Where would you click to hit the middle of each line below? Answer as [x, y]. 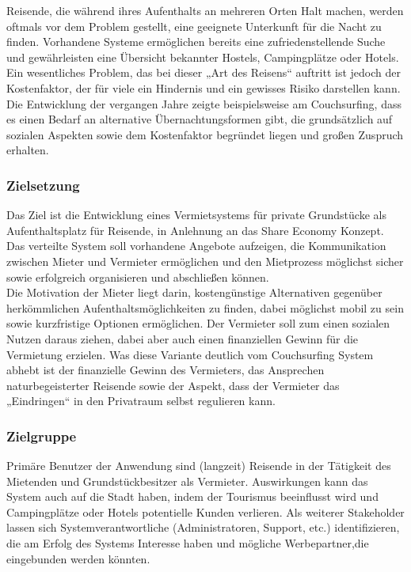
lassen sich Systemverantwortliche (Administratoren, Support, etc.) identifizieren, [203, 527]
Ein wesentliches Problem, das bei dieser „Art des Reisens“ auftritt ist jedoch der [204, 72]
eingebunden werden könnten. [78, 558]
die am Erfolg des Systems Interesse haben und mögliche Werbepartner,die [188, 543]
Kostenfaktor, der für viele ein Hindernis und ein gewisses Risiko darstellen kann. [204, 87]
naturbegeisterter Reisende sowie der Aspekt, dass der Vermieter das [173, 385]
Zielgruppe [42, 436]
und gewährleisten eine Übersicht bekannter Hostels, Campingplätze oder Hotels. [203, 57]
